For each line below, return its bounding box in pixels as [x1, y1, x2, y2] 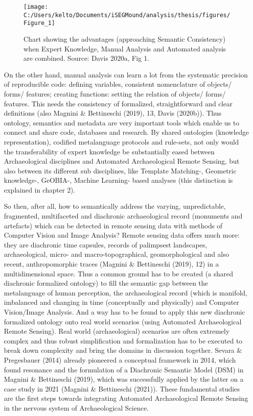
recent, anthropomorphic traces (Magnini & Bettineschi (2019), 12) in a [4, 259, 219, 269]
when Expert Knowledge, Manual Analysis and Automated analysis [23, 43, 226, 53]
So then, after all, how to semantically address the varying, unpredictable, [4, 201, 226, 211]
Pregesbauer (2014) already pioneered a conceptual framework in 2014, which [4, 354, 236, 365]
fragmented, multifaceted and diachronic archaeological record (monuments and [4, 211, 243, 221]
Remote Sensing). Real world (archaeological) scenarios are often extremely [4, 326, 230, 336]
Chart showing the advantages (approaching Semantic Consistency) [23, 33, 226, 44]
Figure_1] [23, 20, 55, 27]
